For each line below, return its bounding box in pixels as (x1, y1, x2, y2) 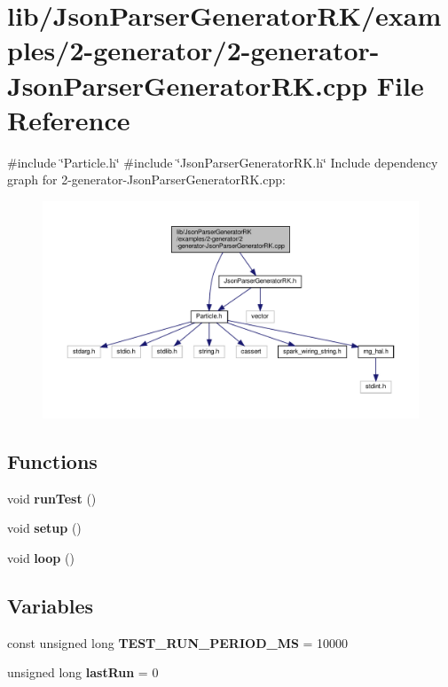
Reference (7, 101, 130, 137)
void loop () (7, 548, 75, 566)
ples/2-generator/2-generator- (7, 32, 380, 68)
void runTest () (7, 488, 97, 507)
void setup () (7, 519, 82, 537)
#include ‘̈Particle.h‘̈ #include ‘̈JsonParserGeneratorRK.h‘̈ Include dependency (7, 152, 438, 171)
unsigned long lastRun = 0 (7, 663, 159, 682)
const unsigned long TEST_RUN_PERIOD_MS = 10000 (7, 633, 349, 652)
